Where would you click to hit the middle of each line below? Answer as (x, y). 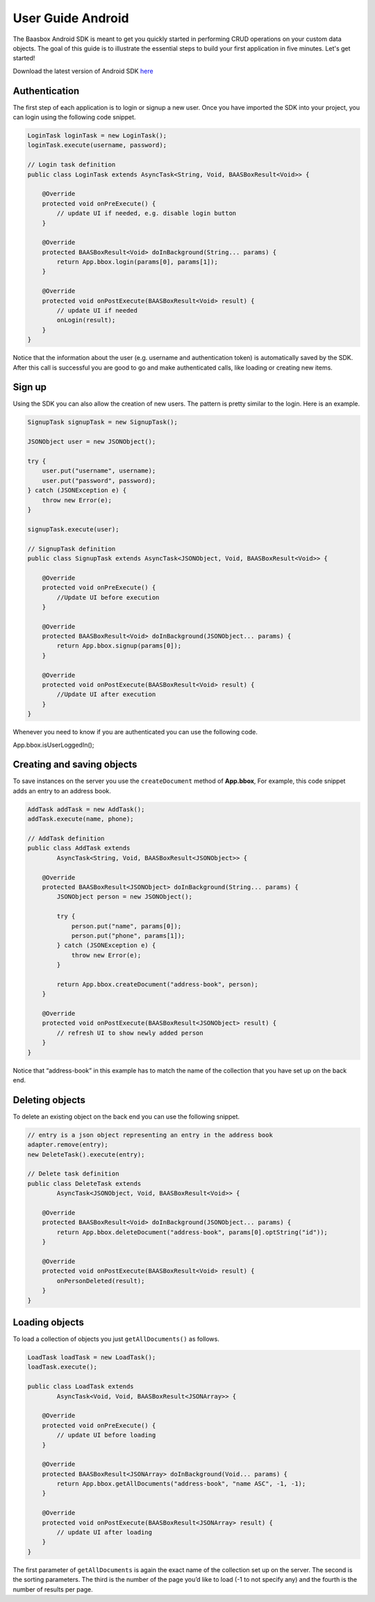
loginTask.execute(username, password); (97, 145)
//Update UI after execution (106, 694)
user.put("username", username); (99, 471)
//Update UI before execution (108, 597)
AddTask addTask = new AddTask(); (86, 809)
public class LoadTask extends (81, 1387)
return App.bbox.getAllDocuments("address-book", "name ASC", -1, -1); (181, 1484)
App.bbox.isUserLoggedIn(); (53, 745)
